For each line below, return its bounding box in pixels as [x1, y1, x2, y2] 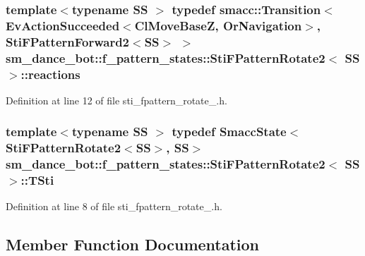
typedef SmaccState [172, 123, 287, 140]
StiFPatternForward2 [6, 32, 130, 50]
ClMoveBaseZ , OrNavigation [134, 16, 302, 34]
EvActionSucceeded [6, 16, 120, 34]
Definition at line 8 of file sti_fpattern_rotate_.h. [6, 199, 222, 214]
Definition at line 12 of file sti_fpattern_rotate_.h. [6, 92, 227, 107]
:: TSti [20, 171, 54, 189]
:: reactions [20, 65, 80, 83]
